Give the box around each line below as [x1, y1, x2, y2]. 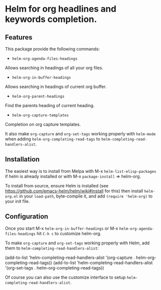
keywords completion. [5, 14, 97, 25]
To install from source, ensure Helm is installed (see [5, 182, 109, 188]
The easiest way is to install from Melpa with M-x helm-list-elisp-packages [5, 168, 157, 174]
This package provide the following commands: [5, 46, 100, 52]
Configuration [5, 213, 48, 221]
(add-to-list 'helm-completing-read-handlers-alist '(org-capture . [5, 254, 135, 260]
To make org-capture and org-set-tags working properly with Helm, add [5, 240, 150, 246]
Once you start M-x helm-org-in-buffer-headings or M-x [5, 225, 118, 231]
